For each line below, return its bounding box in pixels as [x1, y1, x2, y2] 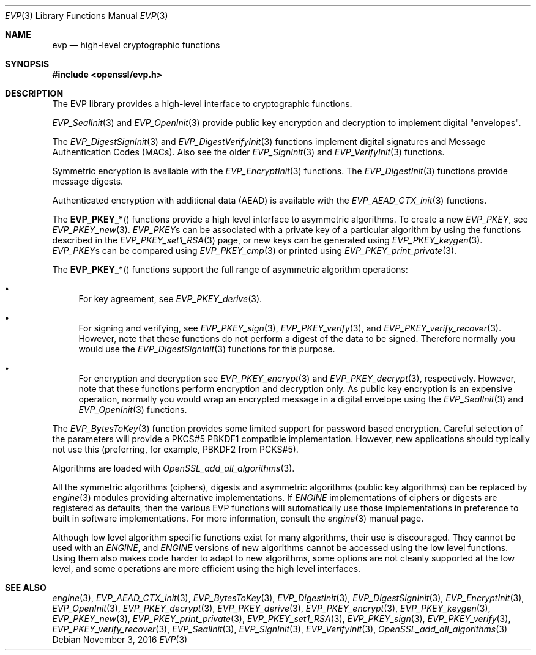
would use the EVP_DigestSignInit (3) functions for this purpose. [78, 344, 335, 354]
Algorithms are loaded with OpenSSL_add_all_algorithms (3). [52, 463, 295, 473]
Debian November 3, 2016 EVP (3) [52, 634, 188, 645]
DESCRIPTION [5, 88, 64, 98]
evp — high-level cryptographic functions [52, 40, 220, 50]
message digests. [52, 176, 124, 187]
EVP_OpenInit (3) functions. [78, 404, 187, 415]
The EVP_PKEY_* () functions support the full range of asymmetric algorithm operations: [52, 264, 408, 275]
